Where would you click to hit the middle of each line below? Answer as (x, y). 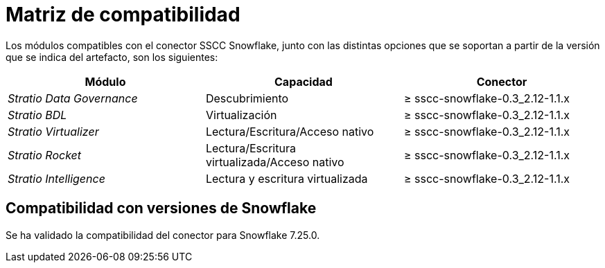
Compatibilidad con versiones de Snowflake (161, 208)
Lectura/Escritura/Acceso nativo (290, 131)
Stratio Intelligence (56, 178)
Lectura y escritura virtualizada (287, 178)
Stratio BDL (37, 115)
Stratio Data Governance (73, 98)
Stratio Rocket (45, 155)
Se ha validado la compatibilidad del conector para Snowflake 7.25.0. (163, 235)
